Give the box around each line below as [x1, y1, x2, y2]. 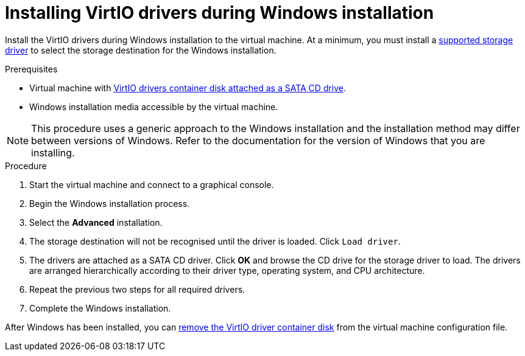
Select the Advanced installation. [29, 217, 163, 228]
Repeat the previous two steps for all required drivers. [29, 284, 245, 295]
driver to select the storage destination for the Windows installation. [5, 44, 277, 55]
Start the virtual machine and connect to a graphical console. [29, 179, 274, 190]
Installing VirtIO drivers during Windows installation [5, 2, 434, 23]
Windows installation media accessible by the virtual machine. [29, 101, 278, 112]
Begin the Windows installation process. [29, 198, 190, 209]
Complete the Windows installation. [29, 302, 171, 313]
